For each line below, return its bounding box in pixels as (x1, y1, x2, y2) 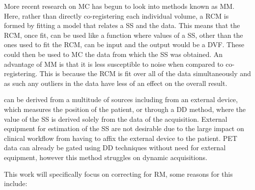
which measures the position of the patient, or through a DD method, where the (4, 104, 246, 114)
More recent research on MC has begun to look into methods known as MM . (4, 1, 235, 11)
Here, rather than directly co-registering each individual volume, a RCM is (4, 10, 229, 21)
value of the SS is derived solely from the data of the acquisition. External (4, 113, 227, 124)
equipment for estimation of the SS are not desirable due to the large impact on (4, 123, 244, 134)
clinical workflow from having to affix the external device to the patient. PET (4, 133, 237, 143)
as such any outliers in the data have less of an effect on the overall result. (4, 78, 227, 88)
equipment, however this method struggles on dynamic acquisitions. (4, 152, 207, 162)
